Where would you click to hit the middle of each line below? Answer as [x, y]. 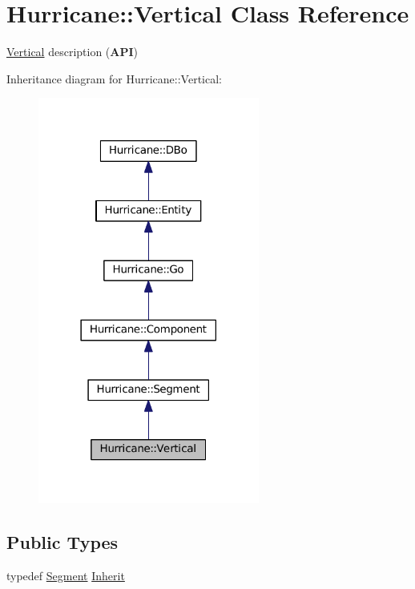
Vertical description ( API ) [73, 52]
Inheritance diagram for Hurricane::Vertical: [114, 78]
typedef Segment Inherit [66, 575]
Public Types [62, 542]
